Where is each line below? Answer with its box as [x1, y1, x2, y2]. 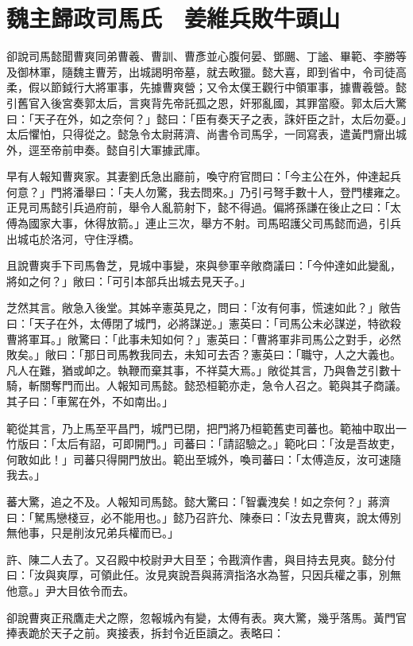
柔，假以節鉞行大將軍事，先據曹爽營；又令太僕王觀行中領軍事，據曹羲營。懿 [6, 79, 407, 95]
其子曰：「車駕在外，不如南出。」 [6, 393, 173, 409]
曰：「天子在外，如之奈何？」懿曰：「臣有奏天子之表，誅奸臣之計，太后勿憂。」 [6, 110, 407, 126]
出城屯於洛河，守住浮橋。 [6, 230, 140, 247]
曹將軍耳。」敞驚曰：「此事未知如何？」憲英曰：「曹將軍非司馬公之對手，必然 [6, 330, 401, 347]
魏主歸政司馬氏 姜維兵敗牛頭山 [6, 2, 341, 34]
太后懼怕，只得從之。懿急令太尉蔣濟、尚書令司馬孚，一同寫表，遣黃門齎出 [6, 126, 396, 142]
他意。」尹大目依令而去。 [6, 582, 134, 598]
